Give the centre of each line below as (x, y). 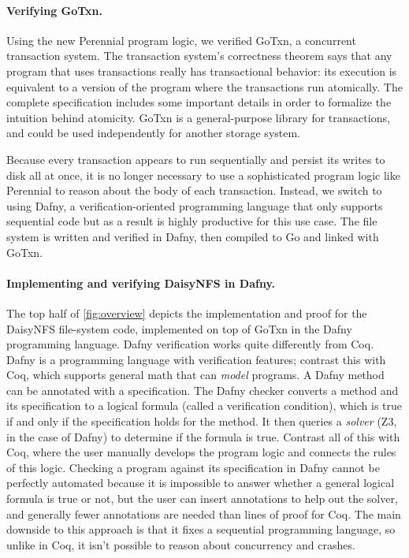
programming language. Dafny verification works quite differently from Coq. (190, 344)
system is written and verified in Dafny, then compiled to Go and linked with (193, 236)
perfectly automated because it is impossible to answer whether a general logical (201, 483)
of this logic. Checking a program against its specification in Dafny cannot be (193, 467)
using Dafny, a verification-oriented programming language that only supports (195, 205)
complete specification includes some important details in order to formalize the (199, 102)
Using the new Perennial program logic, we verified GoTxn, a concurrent (181, 40)
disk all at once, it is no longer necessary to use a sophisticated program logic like (203, 175)
